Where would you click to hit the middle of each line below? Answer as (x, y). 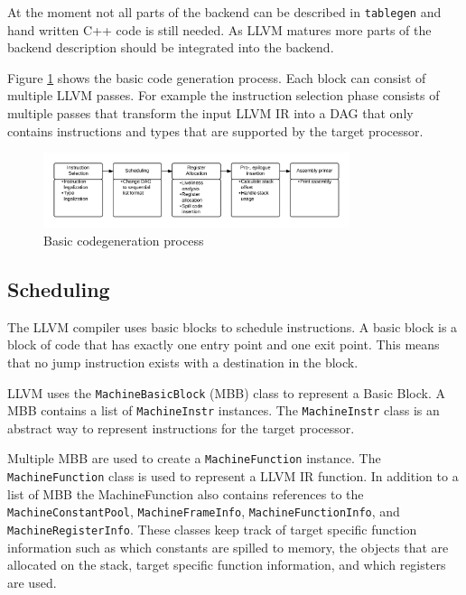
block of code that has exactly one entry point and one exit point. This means (224, 344)
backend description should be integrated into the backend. (171, 47)
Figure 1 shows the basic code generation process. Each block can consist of (217, 77)
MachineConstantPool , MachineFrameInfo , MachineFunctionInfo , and (204, 511)
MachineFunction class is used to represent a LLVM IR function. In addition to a (233, 476)
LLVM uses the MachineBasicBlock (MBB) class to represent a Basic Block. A (226, 392)
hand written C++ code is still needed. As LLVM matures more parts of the (219, 29)
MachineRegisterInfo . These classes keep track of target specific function (212, 529)
